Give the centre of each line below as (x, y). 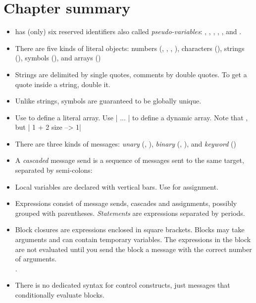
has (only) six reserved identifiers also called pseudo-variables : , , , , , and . (128, 31)
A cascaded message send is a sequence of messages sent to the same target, (129, 160)
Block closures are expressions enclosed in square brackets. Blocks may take (130, 229)
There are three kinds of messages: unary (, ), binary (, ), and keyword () (126, 143)
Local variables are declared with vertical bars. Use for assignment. (117, 186)
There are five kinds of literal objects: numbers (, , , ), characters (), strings (130, 48)
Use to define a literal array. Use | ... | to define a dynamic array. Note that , (131, 117)
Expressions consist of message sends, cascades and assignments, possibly (126, 203)
